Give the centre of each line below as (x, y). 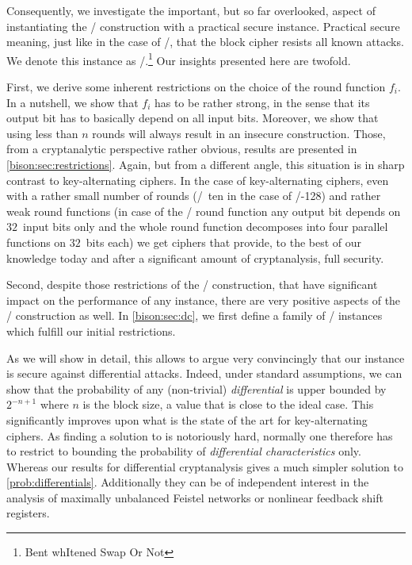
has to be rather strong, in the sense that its (262, 102)
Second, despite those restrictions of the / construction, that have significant (192, 284)
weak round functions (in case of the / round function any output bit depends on (204, 211)
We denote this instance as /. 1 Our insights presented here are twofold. (179, 59)
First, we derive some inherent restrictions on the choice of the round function (196, 87)
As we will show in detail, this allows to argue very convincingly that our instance (206, 357)
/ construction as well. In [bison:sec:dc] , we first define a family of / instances (195, 315)
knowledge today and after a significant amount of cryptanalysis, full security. (195, 258)
